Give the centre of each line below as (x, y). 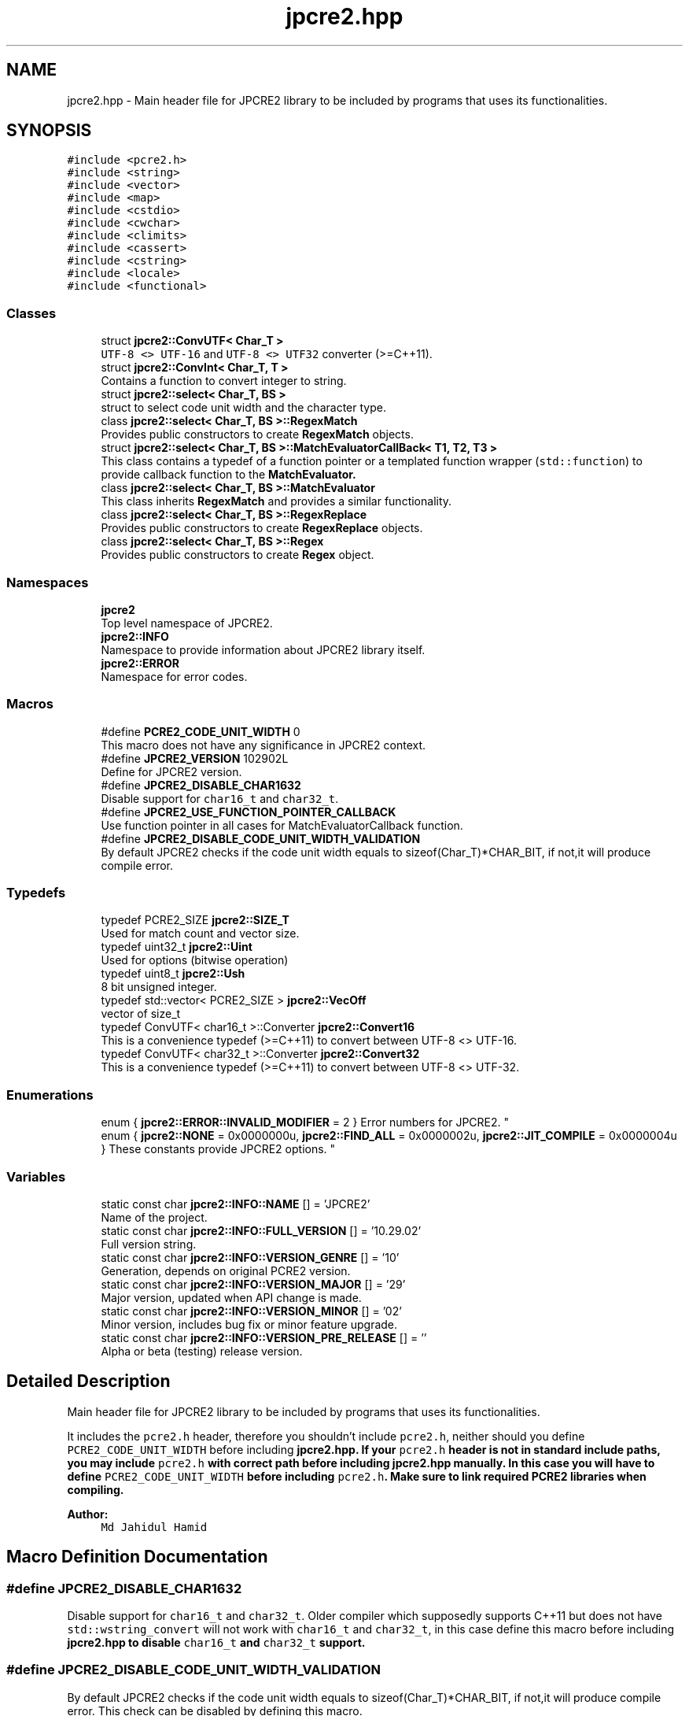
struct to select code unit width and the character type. (243, 408)
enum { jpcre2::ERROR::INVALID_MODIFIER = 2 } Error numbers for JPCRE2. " (305, 1122)
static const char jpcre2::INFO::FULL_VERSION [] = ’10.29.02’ (261, 1230)
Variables (36, 1176)
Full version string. (149, 1244)
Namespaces (48, 582)
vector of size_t (141, 1014)
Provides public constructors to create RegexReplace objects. (262, 528)
